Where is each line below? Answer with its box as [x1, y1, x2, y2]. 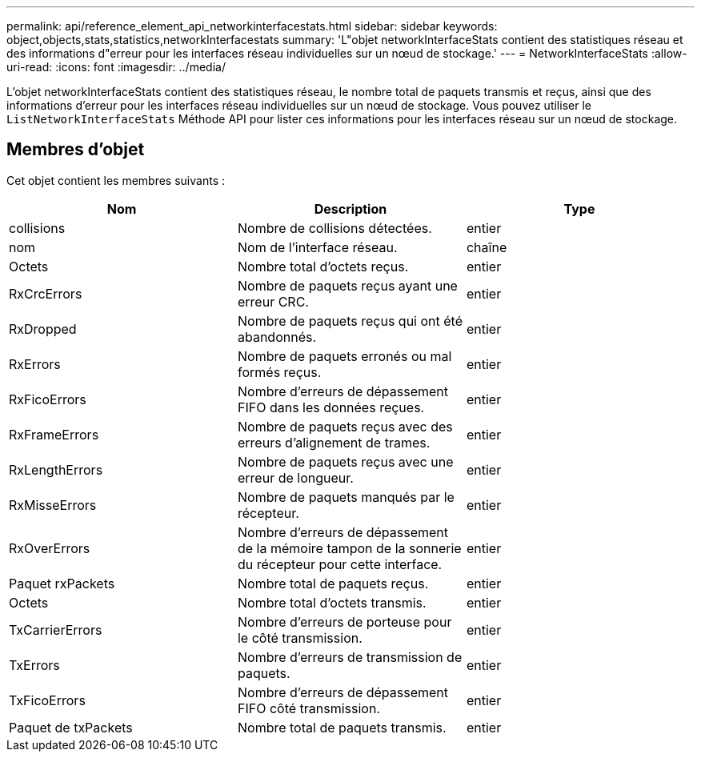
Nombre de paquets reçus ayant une [237, 277, 458, 294]
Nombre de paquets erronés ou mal [237, 347, 452, 364]
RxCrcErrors [9, 285, 82, 302]
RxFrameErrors [9, 426, 99, 443]
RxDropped [9, 320, 77, 337]
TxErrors [9, 656, 60, 673]
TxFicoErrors [9, 692, 86, 708]
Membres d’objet [6, 139, 145, 160]
